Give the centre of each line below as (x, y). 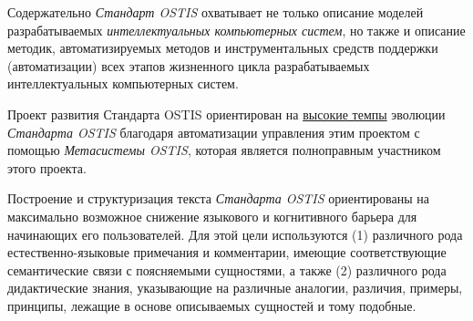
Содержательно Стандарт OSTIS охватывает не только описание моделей (216, 12)
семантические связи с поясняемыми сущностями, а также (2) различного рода (227, 269)
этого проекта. (47, 167)
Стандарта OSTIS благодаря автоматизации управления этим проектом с (214, 132)
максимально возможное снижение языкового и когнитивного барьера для (212, 216)
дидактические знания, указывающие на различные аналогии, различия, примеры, (235, 288)
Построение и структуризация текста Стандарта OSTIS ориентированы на (218, 198)
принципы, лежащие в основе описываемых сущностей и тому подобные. (212, 305)
